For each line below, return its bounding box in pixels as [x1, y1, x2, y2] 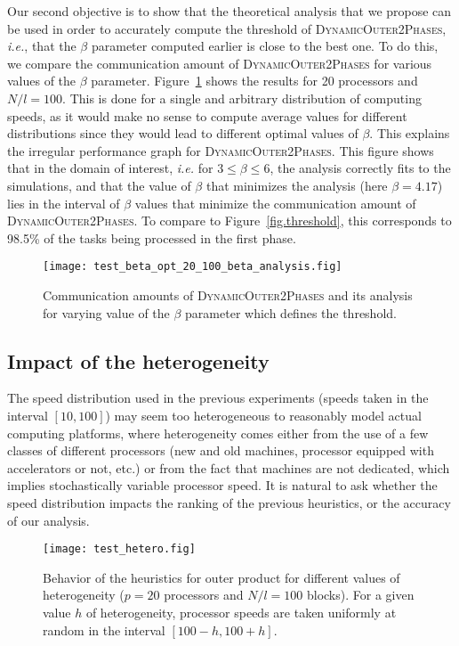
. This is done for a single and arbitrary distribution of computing [62, 88, 422, 107]
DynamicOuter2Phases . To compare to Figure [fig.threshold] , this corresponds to [7, 211, 452, 230]
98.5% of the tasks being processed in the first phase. [7, 228, 296, 247]
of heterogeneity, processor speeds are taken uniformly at [85, 602, 397, 621]
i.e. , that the [7, 37, 76, 55]
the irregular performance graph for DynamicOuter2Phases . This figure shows [7, 141, 434, 159]
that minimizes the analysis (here [205, 176, 388, 194]
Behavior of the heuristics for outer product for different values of [43, 568, 400, 586]
